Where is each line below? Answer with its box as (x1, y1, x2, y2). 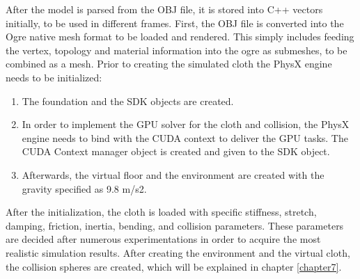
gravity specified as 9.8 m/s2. (22, 181, 147, 196)
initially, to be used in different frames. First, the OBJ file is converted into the (6, 15, 344, 30)
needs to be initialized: (6, 70, 102, 84)
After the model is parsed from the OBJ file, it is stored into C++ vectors (6, 2, 323, 16)
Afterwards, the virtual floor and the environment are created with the (22, 167, 324, 182)
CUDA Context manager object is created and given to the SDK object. (22, 144, 330, 159)
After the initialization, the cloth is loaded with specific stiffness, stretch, (6, 205, 317, 219)
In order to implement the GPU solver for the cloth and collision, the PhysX (22, 117, 350, 131)
